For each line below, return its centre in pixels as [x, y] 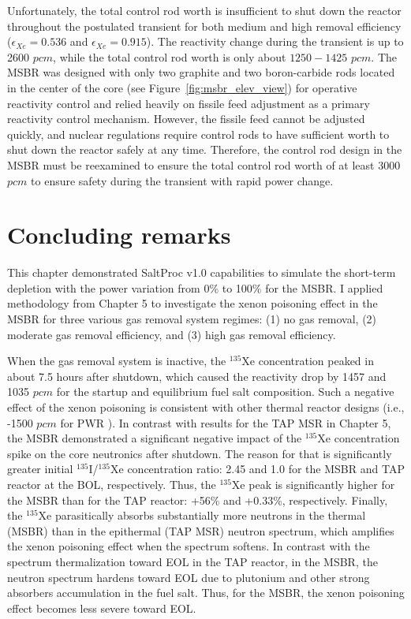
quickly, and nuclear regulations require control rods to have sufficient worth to [198, 134]
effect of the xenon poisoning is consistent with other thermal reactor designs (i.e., [206, 407]
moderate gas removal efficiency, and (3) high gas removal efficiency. [172, 334]
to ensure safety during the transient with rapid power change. [182, 180]
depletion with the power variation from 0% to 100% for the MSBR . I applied [195, 287]
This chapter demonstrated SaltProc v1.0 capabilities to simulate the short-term [202, 272]
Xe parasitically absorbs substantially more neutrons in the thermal [202, 515]
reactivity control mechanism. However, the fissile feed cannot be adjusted [186, 119]
